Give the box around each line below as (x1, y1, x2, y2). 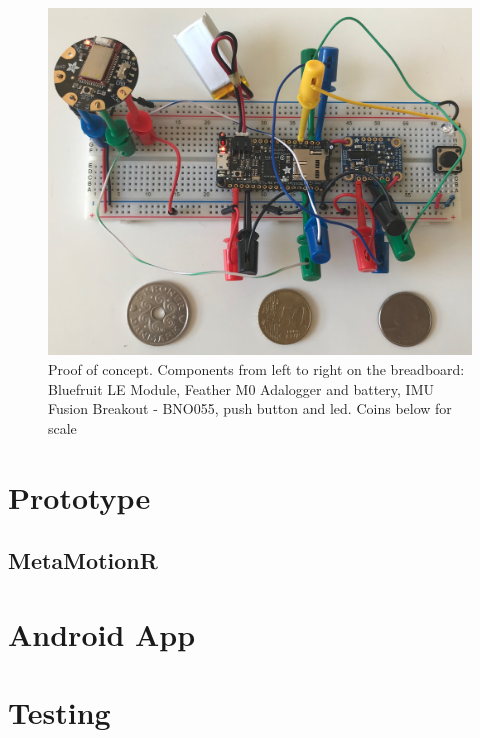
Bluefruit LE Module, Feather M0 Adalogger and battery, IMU (48, 378, 434, 399)
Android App (8, 613, 196, 654)
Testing (8, 692, 111, 733)
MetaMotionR (8, 545, 158, 576)
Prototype (8, 476, 151, 517)
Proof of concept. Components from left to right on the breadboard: (48, 358, 465, 379)
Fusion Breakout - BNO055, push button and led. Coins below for (48, 398, 452, 419)
